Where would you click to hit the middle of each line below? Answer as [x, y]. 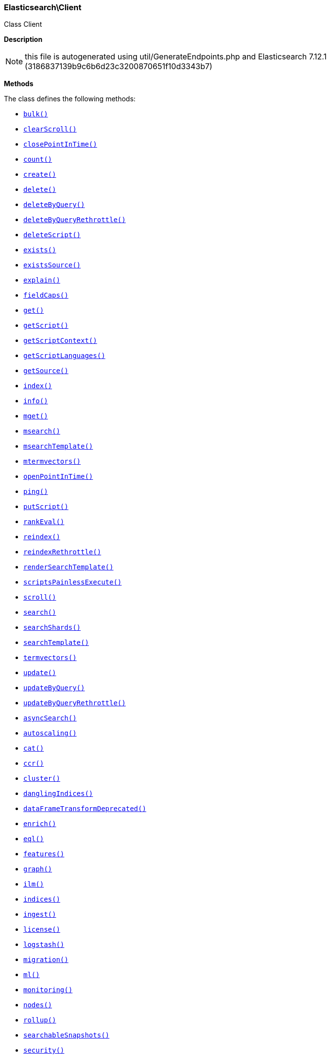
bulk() [36, 114]
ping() [36, 492]
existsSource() [52, 265]
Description [23, 39]
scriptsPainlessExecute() [73, 582]
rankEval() [44, 522]
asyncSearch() [50, 718]
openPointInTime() [58, 477]
